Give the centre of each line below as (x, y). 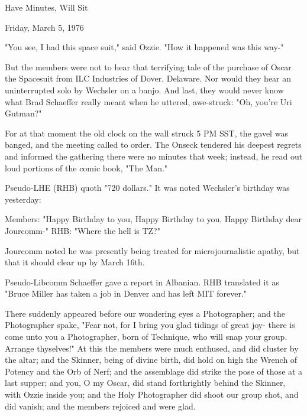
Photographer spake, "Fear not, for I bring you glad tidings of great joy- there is (150, 325)
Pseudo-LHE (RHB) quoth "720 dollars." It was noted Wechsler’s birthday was (147, 188)
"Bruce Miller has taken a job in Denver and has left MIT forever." (126, 293)
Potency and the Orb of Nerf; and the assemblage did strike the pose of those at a (154, 371)
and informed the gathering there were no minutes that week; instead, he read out (154, 156)
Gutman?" (23, 113)
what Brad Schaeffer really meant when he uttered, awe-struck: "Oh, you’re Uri (148, 101)
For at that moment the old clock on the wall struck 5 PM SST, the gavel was (146, 133)
